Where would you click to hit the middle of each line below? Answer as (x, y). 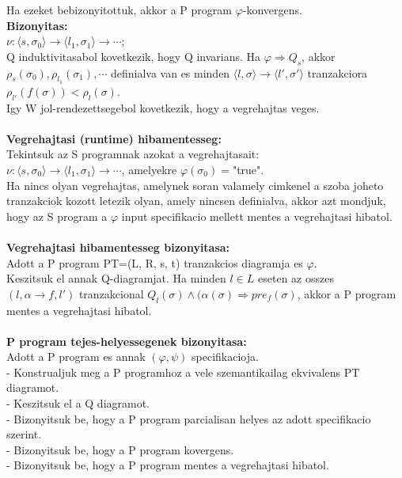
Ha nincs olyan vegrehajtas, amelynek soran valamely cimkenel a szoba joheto (195, 185)
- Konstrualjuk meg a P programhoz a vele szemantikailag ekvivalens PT (183, 372)
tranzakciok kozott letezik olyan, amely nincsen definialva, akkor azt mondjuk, (196, 201)
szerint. (24, 434)
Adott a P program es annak (76, 357)
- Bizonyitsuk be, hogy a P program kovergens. (120, 449)
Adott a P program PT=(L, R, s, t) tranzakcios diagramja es (155, 262)
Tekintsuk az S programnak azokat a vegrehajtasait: (133, 154)
